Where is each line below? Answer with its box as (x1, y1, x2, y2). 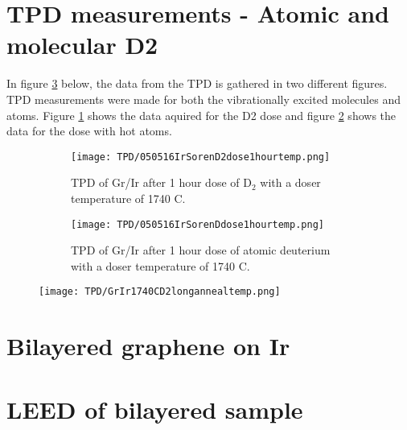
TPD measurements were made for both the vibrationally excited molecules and (6, 90, 401, 107)
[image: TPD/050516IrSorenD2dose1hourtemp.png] (71, 151, 331, 163)
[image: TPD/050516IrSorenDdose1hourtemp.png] (71, 218, 324, 230)
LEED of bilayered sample (6, 392, 303, 425)
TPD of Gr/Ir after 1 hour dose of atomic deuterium (71, 242, 331, 258)
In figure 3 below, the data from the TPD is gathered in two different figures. (6, 75, 388, 92)
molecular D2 (6, 28, 158, 61)
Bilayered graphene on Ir (6, 329, 290, 362)
